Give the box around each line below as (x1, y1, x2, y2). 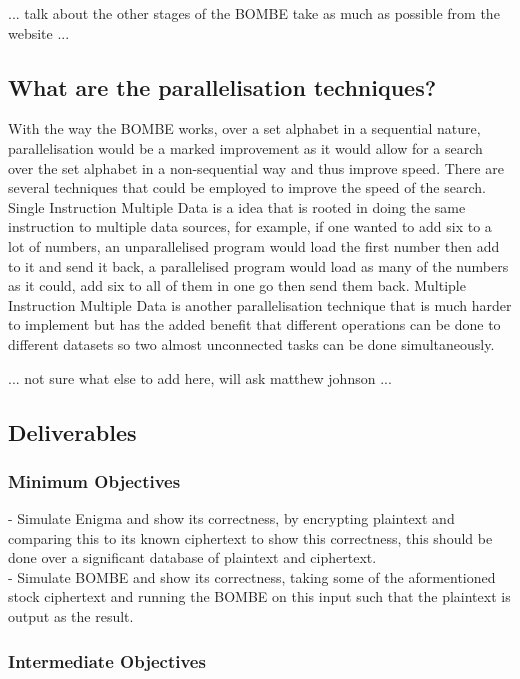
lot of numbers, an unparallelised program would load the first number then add (8, 235, 500, 256)
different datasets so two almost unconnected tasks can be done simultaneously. (8, 333, 495, 354)
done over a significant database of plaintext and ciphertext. (8, 547, 377, 568)
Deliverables (8, 416, 137, 447)
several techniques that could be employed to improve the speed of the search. (8, 177, 486, 198)
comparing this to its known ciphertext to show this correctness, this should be (8, 527, 493, 548)
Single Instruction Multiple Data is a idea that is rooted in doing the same (8, 196, 466, 217)
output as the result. (8, 606, 134, 627)
